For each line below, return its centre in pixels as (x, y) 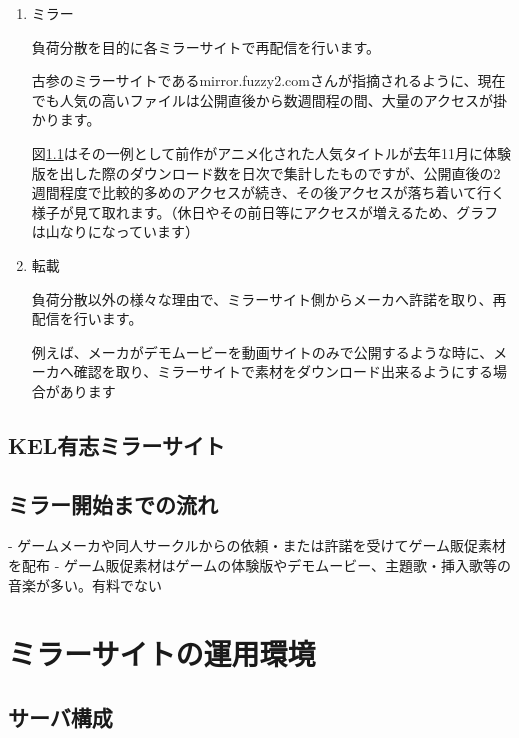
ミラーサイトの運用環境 (162, 653)
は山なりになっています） (115, 231)
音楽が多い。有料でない (85, 584)
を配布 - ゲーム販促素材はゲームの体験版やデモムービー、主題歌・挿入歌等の (260, 565)
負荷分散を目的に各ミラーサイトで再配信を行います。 (206, 46)
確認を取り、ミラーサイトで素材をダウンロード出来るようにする (283, 371)
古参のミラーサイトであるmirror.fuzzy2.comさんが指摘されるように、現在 (268, 80)
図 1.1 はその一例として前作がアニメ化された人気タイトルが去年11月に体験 (271, 152)
